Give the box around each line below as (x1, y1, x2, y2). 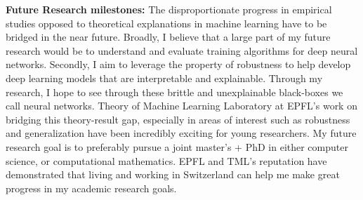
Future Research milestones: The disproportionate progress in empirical (6, 2, 332, 16)
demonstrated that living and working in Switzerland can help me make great (6, 167, 340, 182)
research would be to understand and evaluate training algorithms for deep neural (6, 43, 358, 58)
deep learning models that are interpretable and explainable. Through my (6, 70, 323, 85)
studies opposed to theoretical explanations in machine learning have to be (6, 15, 327, 30)
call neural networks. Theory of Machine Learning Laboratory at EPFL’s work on (6, 98, 357, 113)
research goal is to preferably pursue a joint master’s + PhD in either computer (6, 139, 348, 154)
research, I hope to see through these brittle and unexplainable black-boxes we (6, 84, 343, 99)
